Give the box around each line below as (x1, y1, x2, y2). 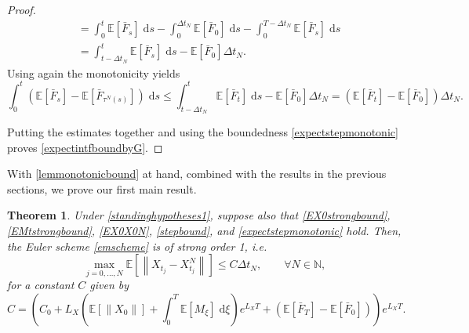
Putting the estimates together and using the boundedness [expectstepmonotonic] (7, 123, 398, 139)
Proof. (7, 2, 36, 17)
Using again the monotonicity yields (7, 64, 180, 81)
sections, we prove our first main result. (7, 180, 197, 197)
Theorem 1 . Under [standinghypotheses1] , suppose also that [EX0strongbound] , (7, 207, 391, 223)
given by (89, 277, 129, 293)
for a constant (7, 277, 75, 293)
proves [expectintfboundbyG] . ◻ (7, 139, 163, 155)
